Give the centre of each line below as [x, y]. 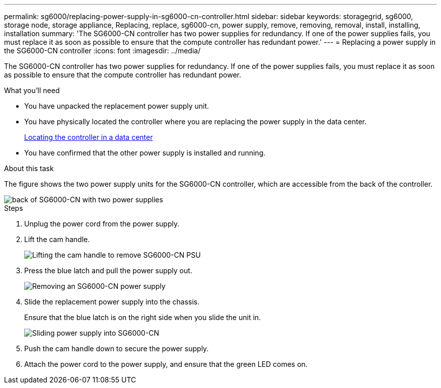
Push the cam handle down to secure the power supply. [117, 348]
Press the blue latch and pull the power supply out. [108, 270]
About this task [29, 168]
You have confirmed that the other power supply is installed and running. [145, 153]
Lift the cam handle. [57, 239]
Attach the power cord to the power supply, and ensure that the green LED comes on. [166, 364]
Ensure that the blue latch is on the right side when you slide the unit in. [143, 317]
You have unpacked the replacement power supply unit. [117, 106]
